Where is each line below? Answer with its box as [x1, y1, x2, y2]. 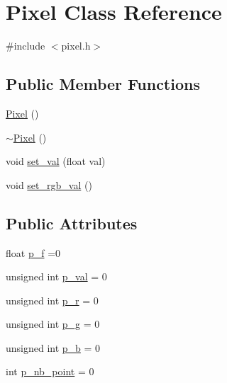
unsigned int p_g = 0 [6, 316, 100, 331]
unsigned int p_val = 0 [6, 269, 107, 284]
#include [6, 38, 45, 53]
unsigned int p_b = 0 [6, 340, 101, 355]
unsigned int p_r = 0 [6, 292, 99, 307]
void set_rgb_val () [6, 177, 92, 192]
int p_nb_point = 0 [6, 364, 94, 379]
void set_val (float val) [6, 154, 106, 168]
